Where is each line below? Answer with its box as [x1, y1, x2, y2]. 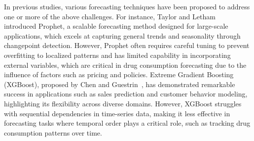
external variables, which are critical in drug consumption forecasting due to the [4, 59, 247, 70]
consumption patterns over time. [4, 127, 102, 138]
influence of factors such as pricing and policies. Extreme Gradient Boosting [4, 69, 234, 80]
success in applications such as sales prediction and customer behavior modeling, [4, 89, 248, 99]
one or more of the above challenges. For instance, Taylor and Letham [4, 11, 216, 21]
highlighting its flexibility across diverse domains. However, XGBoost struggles [4, 98, 242, 108]
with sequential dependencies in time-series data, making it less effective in [4, 108, 230, 118]
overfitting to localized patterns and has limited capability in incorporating [4, 49, 231, 60]
